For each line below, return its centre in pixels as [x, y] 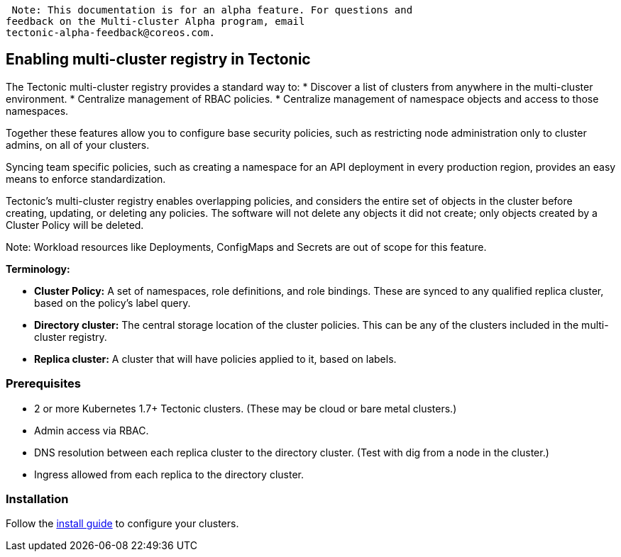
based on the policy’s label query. [112, 303]
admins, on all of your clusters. [78, 145]
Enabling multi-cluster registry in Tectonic [158, 60]
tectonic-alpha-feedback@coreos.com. [111, 33]
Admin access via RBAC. [92, 430]
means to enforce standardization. [86, 179]
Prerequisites [43, 384]
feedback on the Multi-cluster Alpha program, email [155, 21]
